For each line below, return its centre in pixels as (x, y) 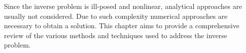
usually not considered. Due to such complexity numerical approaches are (116, 16)
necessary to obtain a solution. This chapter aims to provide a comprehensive (122, 26)
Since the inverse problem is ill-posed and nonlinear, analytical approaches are (123, 6)
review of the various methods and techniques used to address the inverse (116, 35)
